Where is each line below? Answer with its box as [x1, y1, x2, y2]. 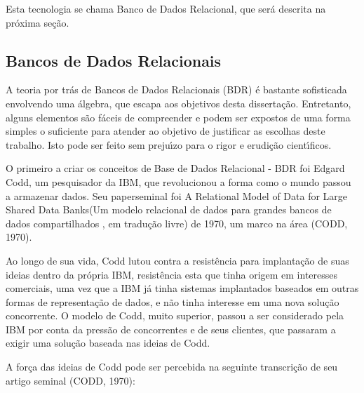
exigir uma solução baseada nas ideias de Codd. [6, 335, 210, 350]
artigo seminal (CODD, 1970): [6, 373, 135, 387]
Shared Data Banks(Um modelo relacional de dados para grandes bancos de [6, 202, 332, 217]
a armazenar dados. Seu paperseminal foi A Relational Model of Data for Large [6, 188, 348, 203]
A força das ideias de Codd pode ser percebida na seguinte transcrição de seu [6, 359, 338, 374]
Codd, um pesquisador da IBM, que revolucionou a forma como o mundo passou [6, 174, 351, 189]
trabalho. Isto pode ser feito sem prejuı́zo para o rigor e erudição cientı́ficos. [6, 137, 332, 152]
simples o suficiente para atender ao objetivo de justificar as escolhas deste [6, 124, 325, 138]
